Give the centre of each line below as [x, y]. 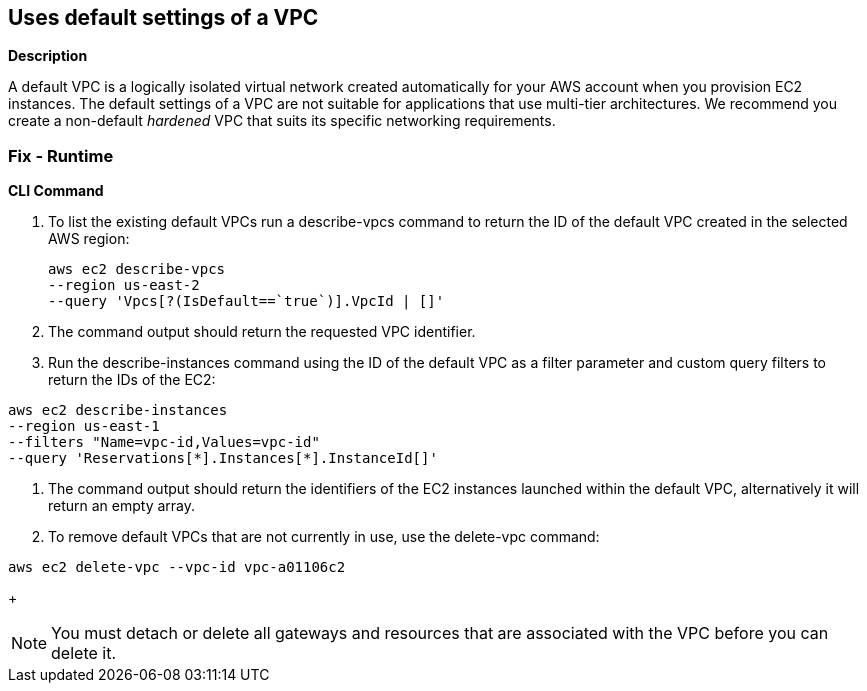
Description [48, 56]
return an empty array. [122, 506]
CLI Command [56, 191]
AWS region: [89, 239]
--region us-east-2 [124, 285]
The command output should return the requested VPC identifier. [262, 332]
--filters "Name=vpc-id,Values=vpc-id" [164, 442]
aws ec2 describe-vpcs [137, 269]
